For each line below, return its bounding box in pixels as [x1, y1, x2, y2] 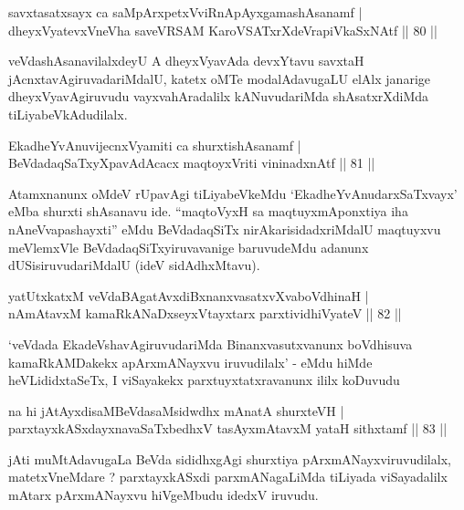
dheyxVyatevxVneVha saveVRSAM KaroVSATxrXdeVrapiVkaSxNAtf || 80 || [8, 20, 438, 39]
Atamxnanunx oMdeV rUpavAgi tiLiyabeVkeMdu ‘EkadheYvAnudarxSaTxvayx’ [8, 183, 458, 203]
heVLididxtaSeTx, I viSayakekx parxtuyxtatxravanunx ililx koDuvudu [8, 370, 400, 390]
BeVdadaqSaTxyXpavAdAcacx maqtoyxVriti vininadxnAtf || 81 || [8, 153, 375, 172]
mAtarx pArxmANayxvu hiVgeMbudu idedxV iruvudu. [8, 485, 319, 505]
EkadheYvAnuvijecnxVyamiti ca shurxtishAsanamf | [8, 135, 301, 154]
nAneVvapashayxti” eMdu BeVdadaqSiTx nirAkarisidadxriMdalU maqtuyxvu [8, 219, 441, 238]
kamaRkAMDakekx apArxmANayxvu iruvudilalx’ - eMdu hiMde [8, 352, 373, 371]
